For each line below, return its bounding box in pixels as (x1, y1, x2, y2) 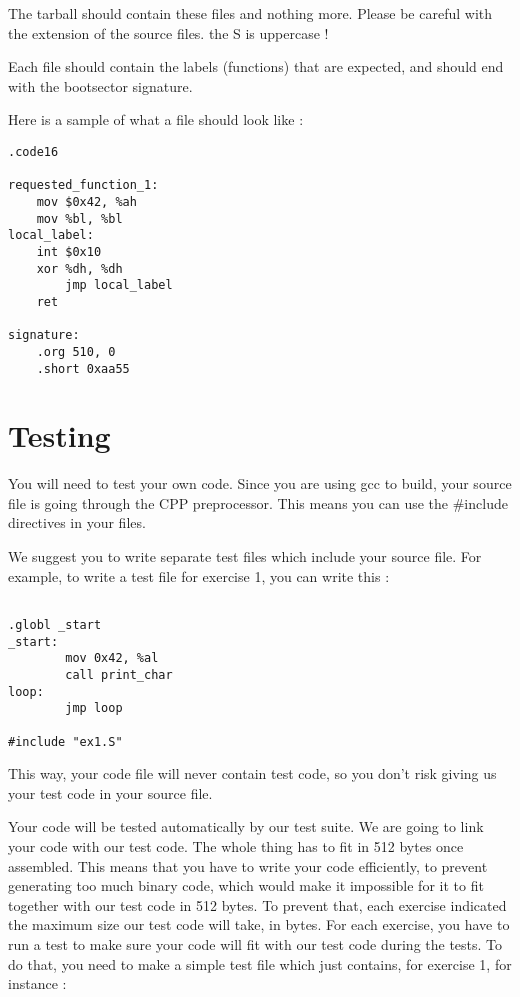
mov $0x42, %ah (36, 194, 137, 209)
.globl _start (8, 617, 102, 632)
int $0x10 (36, 244, 102, 259)
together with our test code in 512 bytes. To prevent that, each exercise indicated (8, 894, 507, 915)
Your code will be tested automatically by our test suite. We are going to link (8, 816, 484, 837)
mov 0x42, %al (65, 651, 159, 666)
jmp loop (65, 701, 123, 716)
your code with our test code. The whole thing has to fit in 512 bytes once (8, 835, 464, 856)
